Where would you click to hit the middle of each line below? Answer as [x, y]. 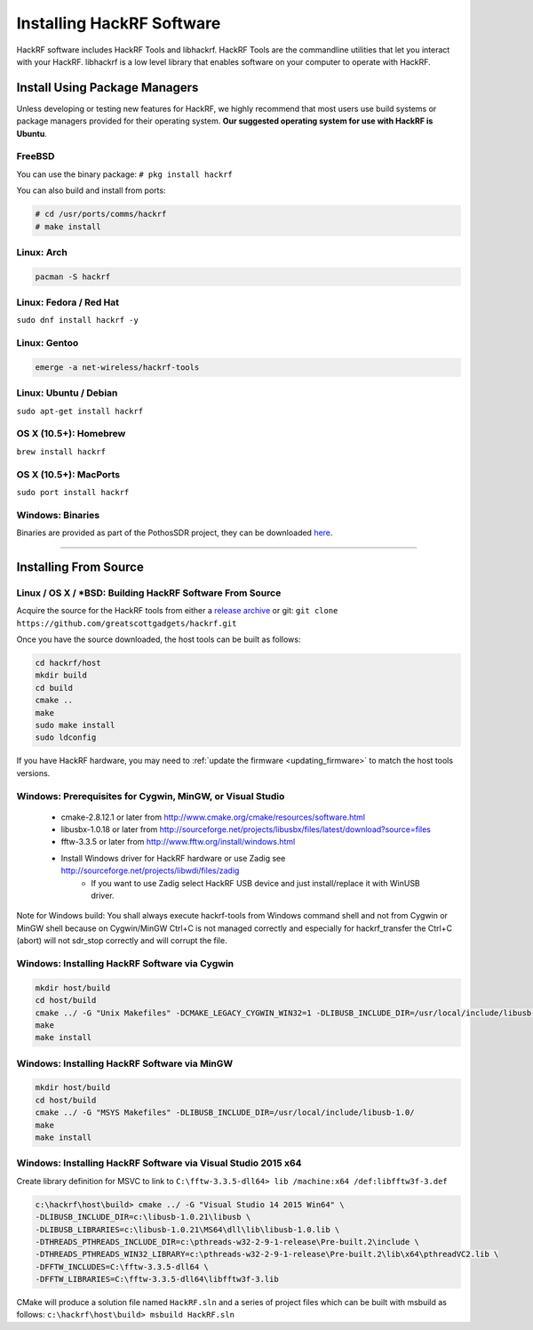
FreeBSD [36, 156]
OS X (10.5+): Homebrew [71, 434]
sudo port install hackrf [73, 492]
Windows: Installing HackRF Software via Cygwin [125, 963]
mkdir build [61, 675]
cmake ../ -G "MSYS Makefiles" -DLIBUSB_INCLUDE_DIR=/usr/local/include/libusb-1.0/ [225, 1113]
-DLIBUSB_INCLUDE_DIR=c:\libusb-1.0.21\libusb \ [143, 1217]
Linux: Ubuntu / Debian [67, 393]
